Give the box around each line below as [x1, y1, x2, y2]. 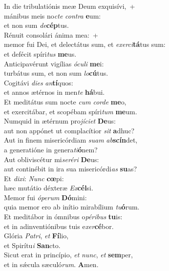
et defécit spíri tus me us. [4, 48, 77, 59]
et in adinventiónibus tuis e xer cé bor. [4, 221, 114, 231]
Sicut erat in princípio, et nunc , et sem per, [4, 250, 133, 260]
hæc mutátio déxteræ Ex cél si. [4, 183, 93, 193]
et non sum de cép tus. [4, 20, 69, 30]
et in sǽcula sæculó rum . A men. [4, 259, 99, 270]
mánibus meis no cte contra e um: [4, 10, 101, 21]
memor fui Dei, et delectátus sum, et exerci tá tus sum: [4, 39, 166, 49]
